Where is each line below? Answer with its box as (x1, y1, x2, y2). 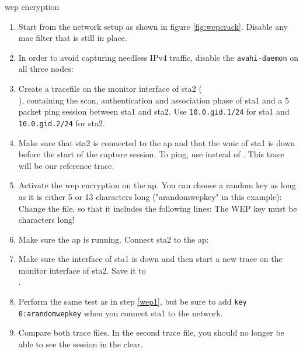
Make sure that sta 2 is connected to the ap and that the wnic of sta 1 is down (18, 136, 295, 149)
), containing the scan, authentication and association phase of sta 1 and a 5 (18, 94, 289, 106)
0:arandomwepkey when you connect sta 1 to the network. (18, 306, 223, 319)
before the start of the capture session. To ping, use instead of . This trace (18, 148, 285, 160)
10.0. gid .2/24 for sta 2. (18, 116, 105, 129)
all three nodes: (18, 63, 74, 75)
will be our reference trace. (18, 159, 114, 171)
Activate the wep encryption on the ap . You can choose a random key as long (18, 179, 296, 191)
